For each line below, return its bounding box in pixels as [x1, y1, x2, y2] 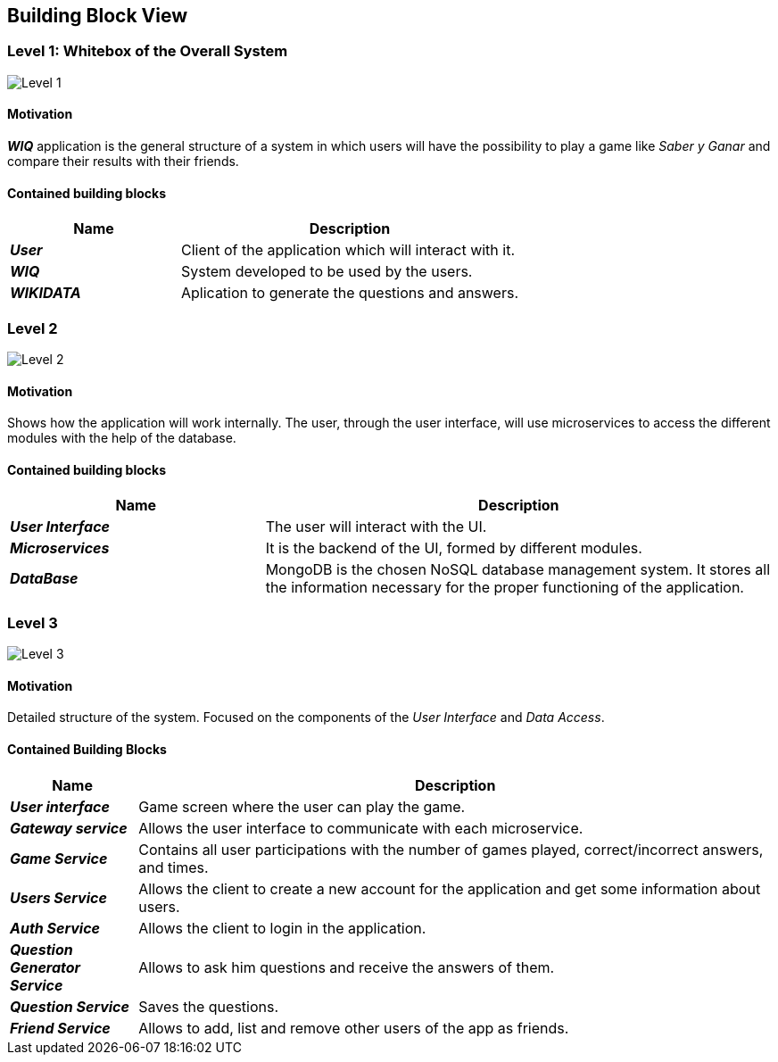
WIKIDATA [10, 284, 81, 303]
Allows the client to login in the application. [138, 918, 426, 937]
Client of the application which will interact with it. [181, 241, 516, 260]
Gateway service [10, 818, 128, 837]
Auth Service [10, 918, 101, 937]
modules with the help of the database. [7, 430, 236, 446]
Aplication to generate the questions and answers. [181, 284, 519, 303]
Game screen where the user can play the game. [138, 797, 466, 816]
